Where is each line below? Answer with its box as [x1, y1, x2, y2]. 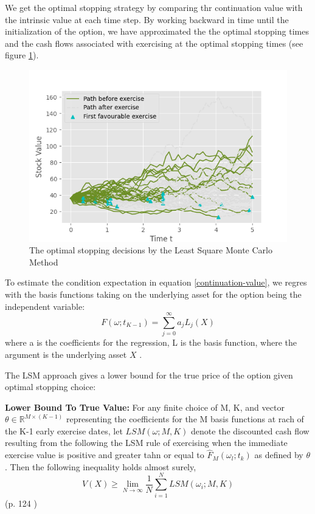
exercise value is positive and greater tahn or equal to [5, 448, 204, 461]
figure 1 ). [5, 49, 39, 61]
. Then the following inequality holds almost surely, [5, 460, 196, 473]
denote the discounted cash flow [191, 424, 310, 437]
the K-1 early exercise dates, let [5, 424, 123, 437]
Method [29, 255, 58, 268]
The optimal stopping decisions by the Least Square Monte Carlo [29, 244, 272, 256]
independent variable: [5, 300, 85, 312]
